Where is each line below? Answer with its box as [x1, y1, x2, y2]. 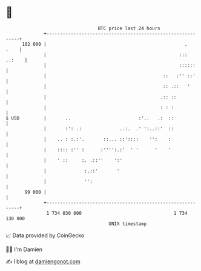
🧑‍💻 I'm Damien [5, 246, 43, 253]
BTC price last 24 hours [97, 25, 161, 31]
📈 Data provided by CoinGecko [5, 232, 85, 239]
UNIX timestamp [108, 220, 147, 227]
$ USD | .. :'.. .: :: [5, 115, 174, 121]
